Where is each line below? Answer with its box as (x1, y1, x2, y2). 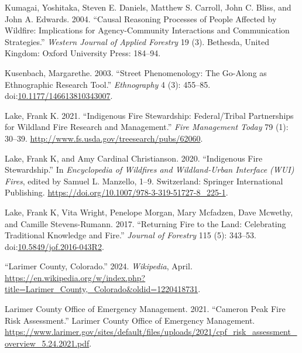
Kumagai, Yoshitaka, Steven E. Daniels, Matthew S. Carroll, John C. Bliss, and (5, 1, 291, 13)
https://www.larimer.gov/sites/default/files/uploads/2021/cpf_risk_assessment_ (5, 325, 297, 338)
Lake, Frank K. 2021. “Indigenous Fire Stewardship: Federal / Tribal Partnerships (5, 109, 294, 121)
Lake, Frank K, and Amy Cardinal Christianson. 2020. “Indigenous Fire (5, 152, 263, 164)
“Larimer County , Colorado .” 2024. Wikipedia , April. (5, 260, 193, 272)
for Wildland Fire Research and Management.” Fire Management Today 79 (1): (5, 121, 289, 133)
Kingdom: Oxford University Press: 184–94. (5, 47, 161, 59)
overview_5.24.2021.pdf (5, 337, 90, 349)
